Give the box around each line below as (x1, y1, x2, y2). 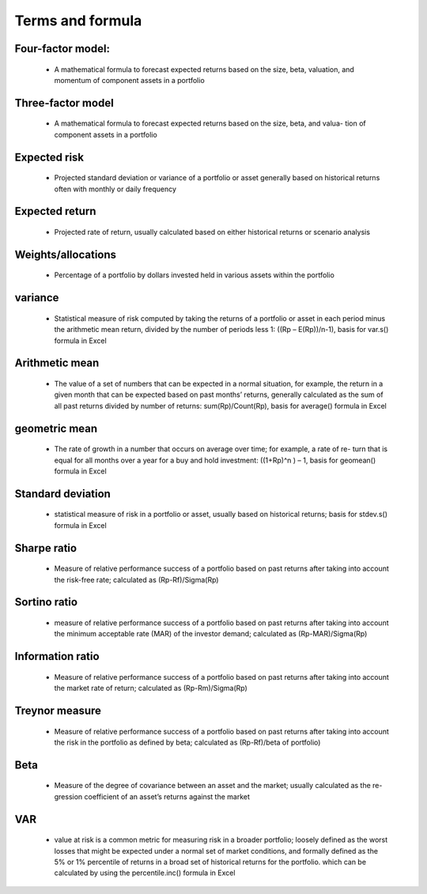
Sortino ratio (14, 595, 78, 609)
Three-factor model (14, 96, 114, 110)
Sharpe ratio (14, 541, 77, 555)
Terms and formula (14, 12, 142, 29)
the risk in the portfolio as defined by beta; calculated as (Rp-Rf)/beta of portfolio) (54, 737, 321, 747)
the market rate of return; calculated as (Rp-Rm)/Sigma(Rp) (54, 684, 248, 693)
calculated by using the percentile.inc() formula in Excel (54, 868, 236, 877)
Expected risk (14, 150, 85, 164)
